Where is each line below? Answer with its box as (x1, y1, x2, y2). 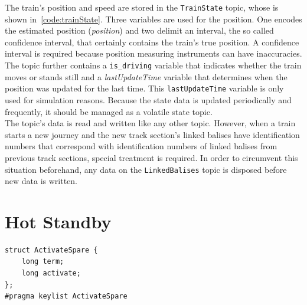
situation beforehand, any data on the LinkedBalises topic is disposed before (5, 163, 287, 175)
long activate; (21, 269, 81, 278)
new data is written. (5, 175, 78, 187)
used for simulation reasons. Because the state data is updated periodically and (5, 93, 292, 106)
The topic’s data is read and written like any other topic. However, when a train (5, 117, 296, 129)
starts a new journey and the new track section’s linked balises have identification (5, 128, 300, 140)
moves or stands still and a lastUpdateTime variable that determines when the (5, 70, 288, 83)
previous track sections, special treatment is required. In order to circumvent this (5, 151, 298, 163)
